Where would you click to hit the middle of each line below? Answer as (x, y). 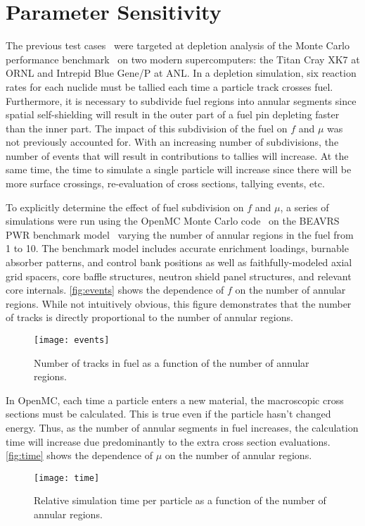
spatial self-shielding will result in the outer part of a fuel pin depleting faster (173, 114)
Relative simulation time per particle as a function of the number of (180, 500)
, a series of (305, 207)
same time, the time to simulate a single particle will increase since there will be (179, 169)
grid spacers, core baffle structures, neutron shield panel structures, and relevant (179, 276)
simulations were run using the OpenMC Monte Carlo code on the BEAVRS (173, 221)
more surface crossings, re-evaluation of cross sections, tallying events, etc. (165, 183)
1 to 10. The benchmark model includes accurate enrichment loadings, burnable (177, 248)
